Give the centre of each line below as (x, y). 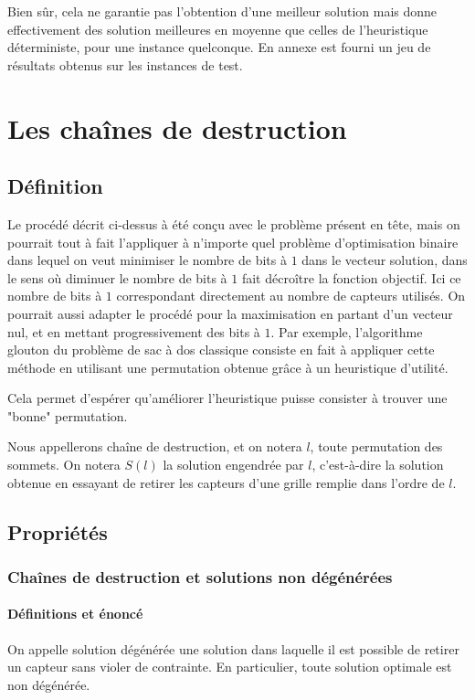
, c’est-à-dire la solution (378, 465)
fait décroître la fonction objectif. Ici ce (351, 277)
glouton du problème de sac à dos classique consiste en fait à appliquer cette (221, 350)
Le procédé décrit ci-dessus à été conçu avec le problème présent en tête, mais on (234, 223)
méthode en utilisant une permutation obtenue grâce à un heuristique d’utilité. (228, 367)
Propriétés (58, 531)
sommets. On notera (64, 465)
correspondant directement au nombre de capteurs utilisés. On (291, 296)
